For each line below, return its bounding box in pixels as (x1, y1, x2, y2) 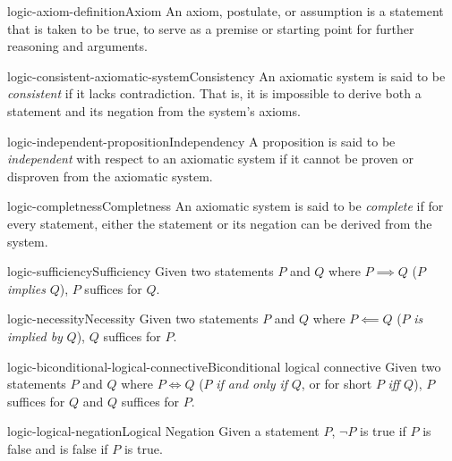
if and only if (216, 374, 288, 393)
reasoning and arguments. (7, 37, 148, 55)
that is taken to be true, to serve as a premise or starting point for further (7, 19, 414, 38)
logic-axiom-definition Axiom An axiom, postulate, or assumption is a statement (7, 2, 444, 20)
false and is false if (7, 439, 108, 457)
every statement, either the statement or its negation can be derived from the (7, 214, 432, 232)
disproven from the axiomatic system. (7, 166, 213, 185)
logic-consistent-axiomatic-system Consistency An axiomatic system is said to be (7, 66, 446, 85)
